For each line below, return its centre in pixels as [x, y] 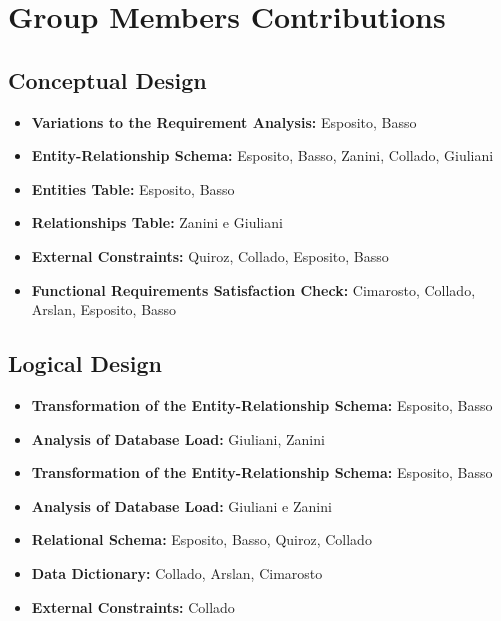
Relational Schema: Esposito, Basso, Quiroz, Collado [201, 539]
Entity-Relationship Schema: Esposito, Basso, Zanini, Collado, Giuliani [262, 155]
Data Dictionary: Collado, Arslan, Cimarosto [177, 572]
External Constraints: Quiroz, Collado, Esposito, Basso [210, 255]
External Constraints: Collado [133, 606]
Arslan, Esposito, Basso [104, 309]
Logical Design [85, 363]
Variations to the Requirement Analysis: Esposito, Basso [224, 121]
